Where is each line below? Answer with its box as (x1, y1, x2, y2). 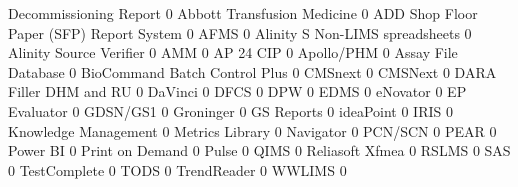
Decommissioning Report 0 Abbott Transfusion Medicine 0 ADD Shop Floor (8, 3, 478, 23)
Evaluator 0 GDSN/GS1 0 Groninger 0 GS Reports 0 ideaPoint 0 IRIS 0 (8, 100, 453, 121)
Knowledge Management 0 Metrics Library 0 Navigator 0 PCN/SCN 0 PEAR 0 (8, 120, 497, 141)
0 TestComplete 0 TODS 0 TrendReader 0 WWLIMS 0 (8, 159, 347, 180)
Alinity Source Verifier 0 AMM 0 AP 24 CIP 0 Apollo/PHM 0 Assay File (8, 42, 458, 63)
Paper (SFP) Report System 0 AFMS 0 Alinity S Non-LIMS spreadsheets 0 (8, 22, 472, 43)
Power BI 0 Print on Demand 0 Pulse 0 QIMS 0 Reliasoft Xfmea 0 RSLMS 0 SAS (8, 140, 511, 161)
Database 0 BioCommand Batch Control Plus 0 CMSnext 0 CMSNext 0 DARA (8, 61, 497, 82)
